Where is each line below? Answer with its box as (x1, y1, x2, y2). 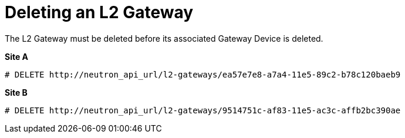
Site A (5, 51, 29, 62)
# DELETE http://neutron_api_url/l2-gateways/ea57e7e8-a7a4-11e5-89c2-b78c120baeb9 (5, 69, 401, 79)
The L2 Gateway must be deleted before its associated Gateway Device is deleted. (5, 33, 323, 43)
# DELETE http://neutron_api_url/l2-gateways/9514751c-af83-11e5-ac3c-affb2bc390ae (5, 105, 401, 115)
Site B (5, 87, 28, 97)
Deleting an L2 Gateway (5, 2, 194, 22)
